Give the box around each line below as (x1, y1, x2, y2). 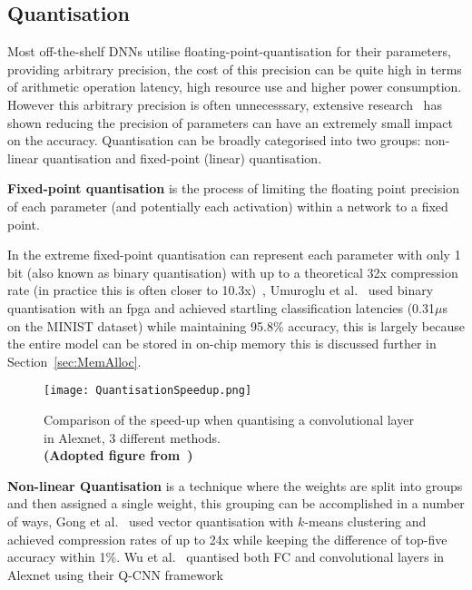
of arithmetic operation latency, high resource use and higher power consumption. (7, 77, 462, 96)
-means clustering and (304, 511, 427, 530)
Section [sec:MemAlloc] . (7, 351, 142, 370)
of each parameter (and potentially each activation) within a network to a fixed (7, 196, 448, 215)
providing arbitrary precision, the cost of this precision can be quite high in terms (7, 59, 462, 78)
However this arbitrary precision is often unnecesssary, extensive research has (7, 94, 442, 113)
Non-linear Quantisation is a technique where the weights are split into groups (7, 476, 463, 495)
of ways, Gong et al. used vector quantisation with (7, 511, 294, 530)
